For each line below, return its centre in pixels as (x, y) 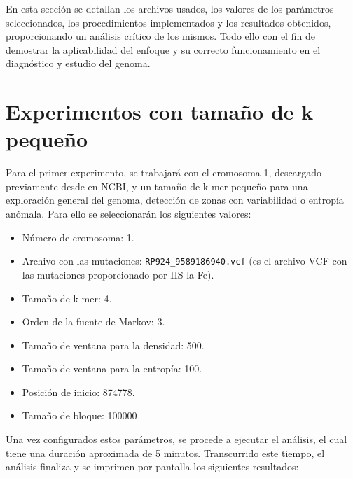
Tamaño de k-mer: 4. (67, 298)
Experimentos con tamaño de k (160, 112)
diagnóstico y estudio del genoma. (78, 63)
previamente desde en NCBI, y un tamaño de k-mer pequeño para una (157, 186)
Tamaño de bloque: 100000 (79, 415)
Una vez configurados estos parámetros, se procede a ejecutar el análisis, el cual (176, 439)
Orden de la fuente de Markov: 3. (94, 322)
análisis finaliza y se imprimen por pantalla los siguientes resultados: (152, 466)
